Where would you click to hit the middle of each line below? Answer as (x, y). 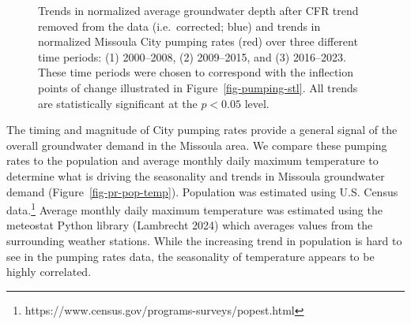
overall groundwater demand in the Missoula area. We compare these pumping (197, 145)
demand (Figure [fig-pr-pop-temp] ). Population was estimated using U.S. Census (202, 191)
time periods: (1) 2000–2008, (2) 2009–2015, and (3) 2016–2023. (192, 56)
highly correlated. (49, 272)
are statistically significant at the (118, 103)
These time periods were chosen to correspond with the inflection (196, 72)
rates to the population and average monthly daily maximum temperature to (192, 160)
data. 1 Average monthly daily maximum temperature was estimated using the (194, 209)
